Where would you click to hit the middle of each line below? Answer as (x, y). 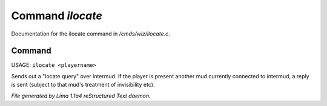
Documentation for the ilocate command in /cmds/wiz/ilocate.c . (91, 34)
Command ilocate (57, 16)
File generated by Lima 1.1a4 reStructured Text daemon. (81, 96)
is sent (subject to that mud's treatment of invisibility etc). (83, 85)
